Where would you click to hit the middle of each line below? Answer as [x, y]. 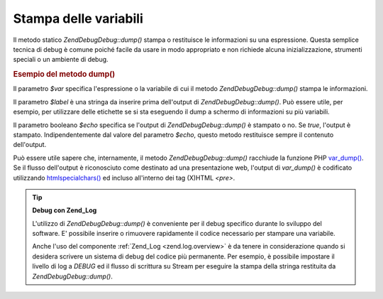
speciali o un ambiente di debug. [61, 60]
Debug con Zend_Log [65, 210]
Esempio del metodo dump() [64, 75]
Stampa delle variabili [78, 18]
